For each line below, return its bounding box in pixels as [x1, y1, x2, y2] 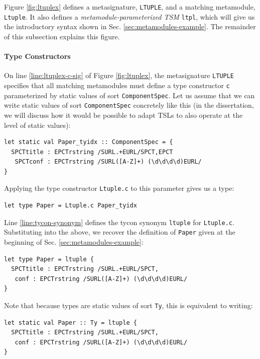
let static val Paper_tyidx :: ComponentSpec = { [4, 138, 173, 146]
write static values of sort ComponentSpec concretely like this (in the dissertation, [4, 100, 254, 110]
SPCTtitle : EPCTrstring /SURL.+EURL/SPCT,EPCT [11, 148, 173, 156]
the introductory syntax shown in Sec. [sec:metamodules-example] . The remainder [4, 21, 256, 32]
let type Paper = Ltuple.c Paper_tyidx [4, 202, 137, 209]
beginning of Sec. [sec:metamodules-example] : [4, 237, 144, 247]
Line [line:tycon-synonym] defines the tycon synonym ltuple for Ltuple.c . [4, 217, 234, 227]
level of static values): [4, 119, 71, 130]
